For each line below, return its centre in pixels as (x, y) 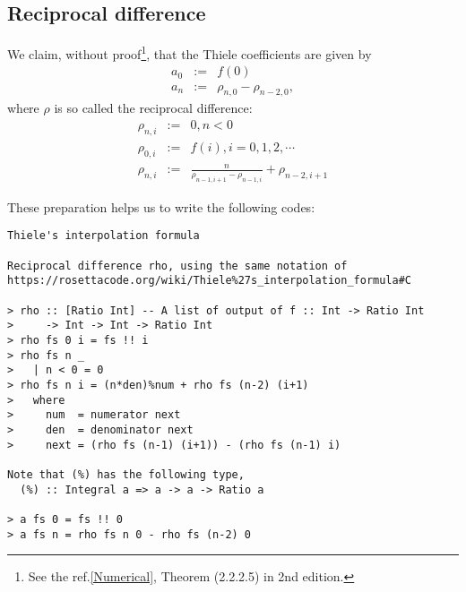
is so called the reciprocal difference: (153, 108)
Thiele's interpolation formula (104, 236)
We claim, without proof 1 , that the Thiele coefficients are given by (190, 52)
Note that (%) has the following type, (126, 474)
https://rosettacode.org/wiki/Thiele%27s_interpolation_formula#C (210, 281)
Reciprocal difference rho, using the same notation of (177, 266)
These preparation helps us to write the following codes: (161, 206)
